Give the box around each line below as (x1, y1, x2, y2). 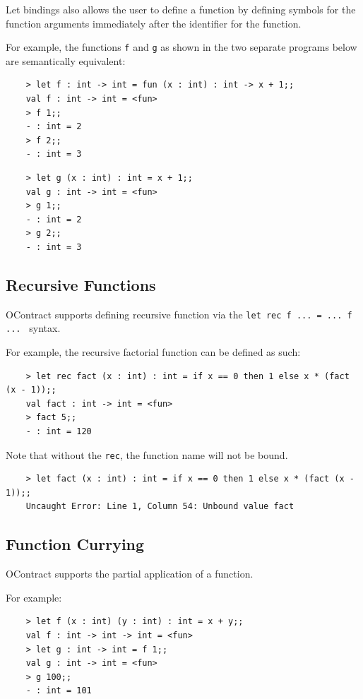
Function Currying (6, 533, 145, 555)
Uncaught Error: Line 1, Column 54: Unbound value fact (25, 501, 294, 512)
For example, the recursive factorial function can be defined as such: (6, 345, 301, 359)
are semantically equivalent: (6, 53, 126, 68)
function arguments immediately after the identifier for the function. (6, 16, 302, 30)
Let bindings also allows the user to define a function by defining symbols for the (6, 2, 356, 16)
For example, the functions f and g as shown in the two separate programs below (6, 40, 357, 54)
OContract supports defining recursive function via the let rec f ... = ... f (6, 306, 352, 321)
